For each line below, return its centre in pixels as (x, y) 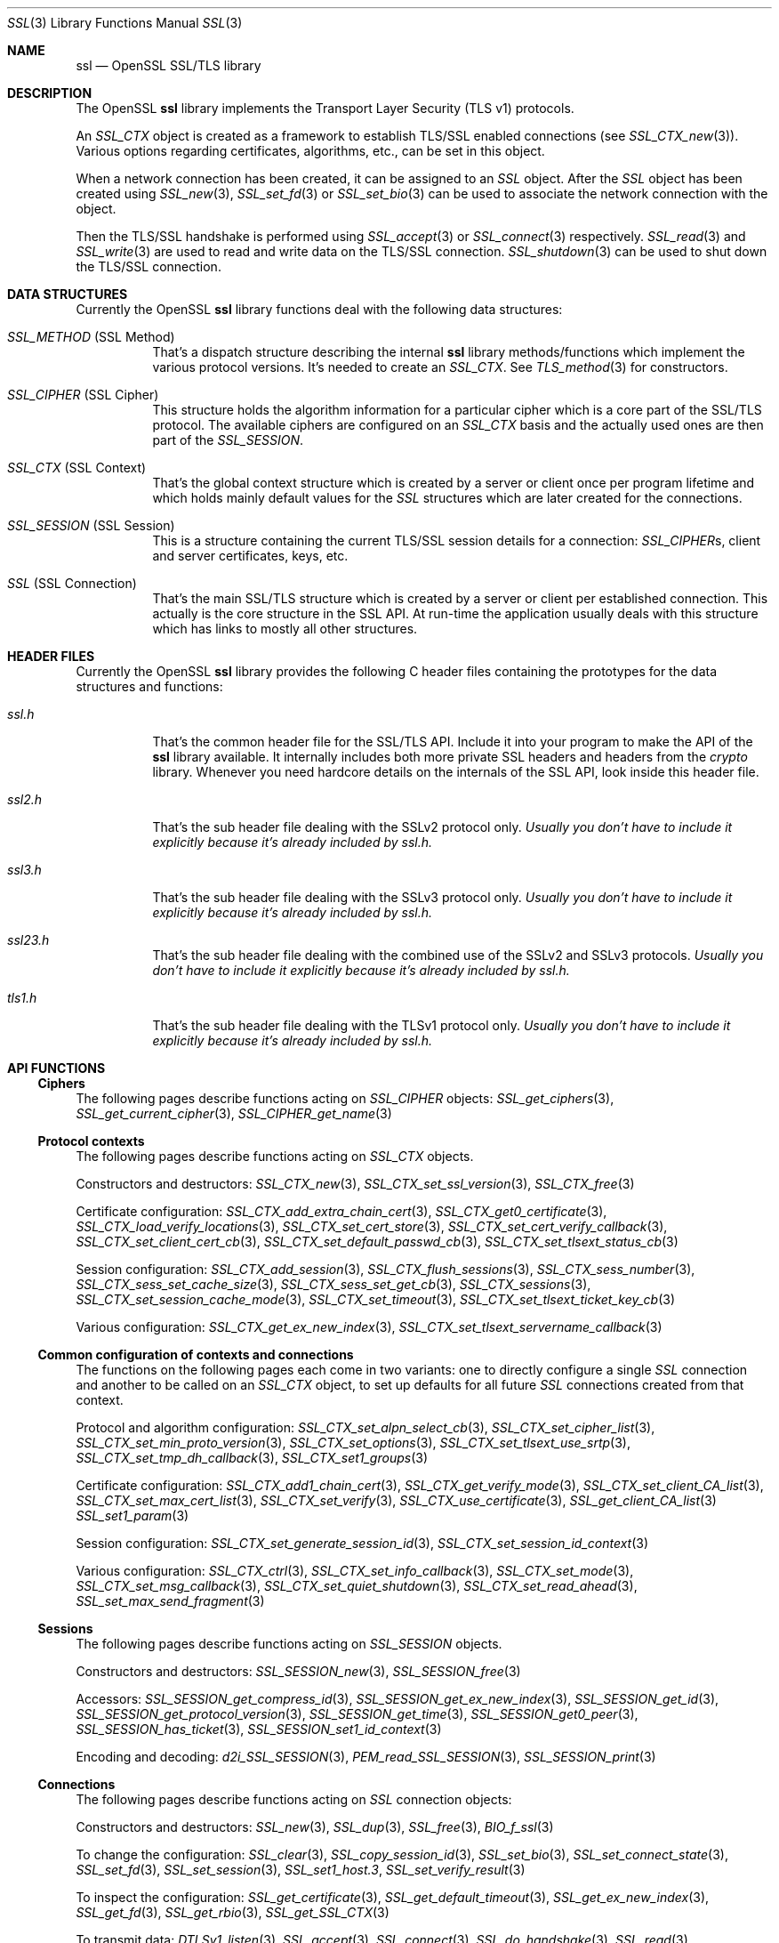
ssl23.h (28, 940)
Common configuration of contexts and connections (196, 1354)
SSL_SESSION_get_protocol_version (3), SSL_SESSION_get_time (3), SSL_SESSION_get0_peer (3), (357, 1714)
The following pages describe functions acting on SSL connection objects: (294, 1799)
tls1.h (22, 998)
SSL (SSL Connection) (72, 583)
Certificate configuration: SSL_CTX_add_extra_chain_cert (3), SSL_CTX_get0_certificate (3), (341, 1211)
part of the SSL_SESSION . (228, 440)
